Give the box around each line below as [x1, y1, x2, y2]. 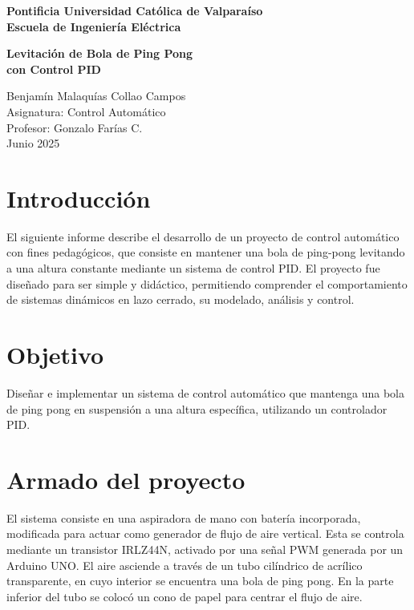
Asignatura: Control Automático [6, 103, 166, 119]
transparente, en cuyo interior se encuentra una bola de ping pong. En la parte [6, 572, 394, 589]
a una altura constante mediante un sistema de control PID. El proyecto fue [6, 260, 380, 277]
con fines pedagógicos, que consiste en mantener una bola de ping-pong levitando [6, 244, 405, 261]
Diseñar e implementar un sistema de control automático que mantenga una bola [6, 384, 404, 401]
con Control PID [6, 60, 101, 77]
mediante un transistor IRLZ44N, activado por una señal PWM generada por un [6, 541, 404, 558]
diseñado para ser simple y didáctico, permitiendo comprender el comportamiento [6, 275, 408, 292]
